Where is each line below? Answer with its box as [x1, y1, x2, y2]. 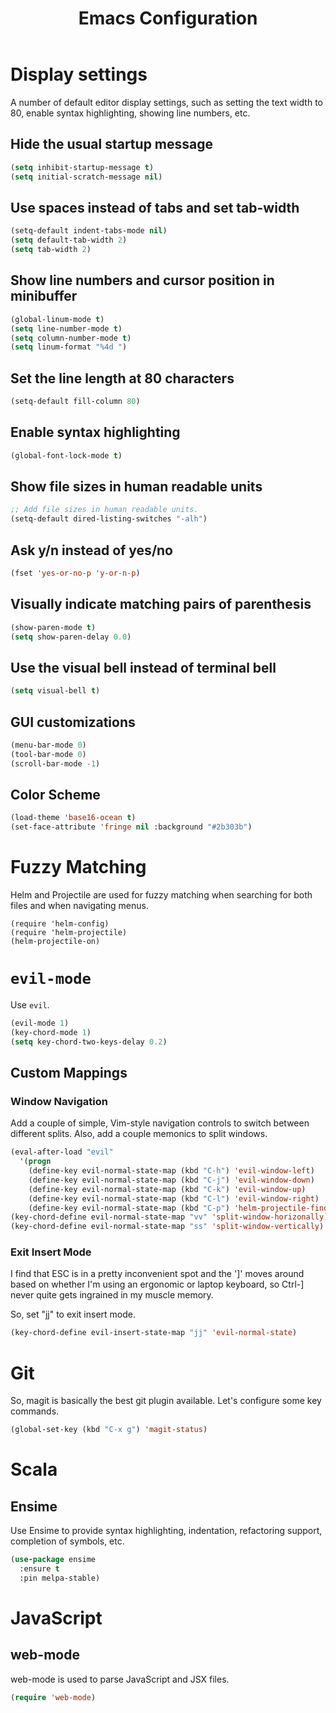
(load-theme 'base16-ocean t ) [10, 813, 137, 823]
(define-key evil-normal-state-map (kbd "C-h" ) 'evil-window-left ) [28, 1166, 315, 1176]
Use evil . [10, 999, 50, 1011]
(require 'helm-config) [10, 919, 110, 929]
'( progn [19, 1157, 52, 1167]
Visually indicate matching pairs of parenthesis [10, 596, 312, 613]
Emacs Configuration [78, 7, 258, 30]
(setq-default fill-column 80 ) [10, 397, 141, 407]
